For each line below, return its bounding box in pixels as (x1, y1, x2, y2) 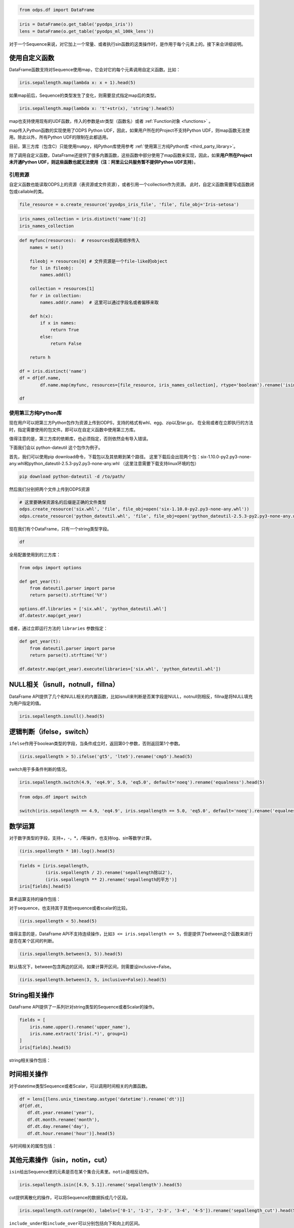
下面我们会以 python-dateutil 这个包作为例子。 (9, 445, 103, 450)
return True (50, 327, 79, 333)
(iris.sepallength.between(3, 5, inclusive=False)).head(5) (19, 977, 167, 982)
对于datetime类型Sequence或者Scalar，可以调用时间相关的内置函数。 (9, 1083, 150, 1089)
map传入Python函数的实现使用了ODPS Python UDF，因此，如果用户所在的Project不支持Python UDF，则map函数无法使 (9, 127, 250, 133)
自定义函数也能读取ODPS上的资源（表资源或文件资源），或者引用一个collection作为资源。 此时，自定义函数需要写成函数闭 (9, 182, 254, 188)
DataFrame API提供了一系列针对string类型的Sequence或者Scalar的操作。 (9, 1004, 157, 1010)
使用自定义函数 (9, 54, 54, 62)
